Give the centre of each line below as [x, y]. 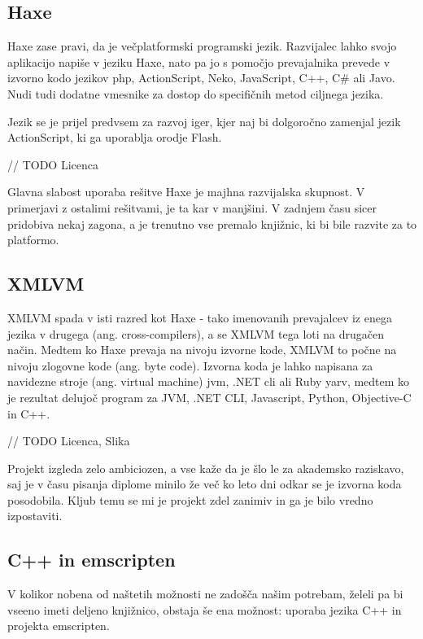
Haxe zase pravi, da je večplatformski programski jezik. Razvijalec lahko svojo [202, 46]
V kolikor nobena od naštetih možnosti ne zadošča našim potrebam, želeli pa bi [205, 594]
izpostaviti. [35, 516]
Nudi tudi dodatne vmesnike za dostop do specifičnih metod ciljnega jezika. [196, 93]
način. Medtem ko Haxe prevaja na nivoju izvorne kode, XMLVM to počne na [202, 350]
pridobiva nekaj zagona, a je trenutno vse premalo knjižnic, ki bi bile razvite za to [212, 223]
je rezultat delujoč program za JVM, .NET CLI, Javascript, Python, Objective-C [209, 397]
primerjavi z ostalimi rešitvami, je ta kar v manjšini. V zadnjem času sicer [192, 207]
